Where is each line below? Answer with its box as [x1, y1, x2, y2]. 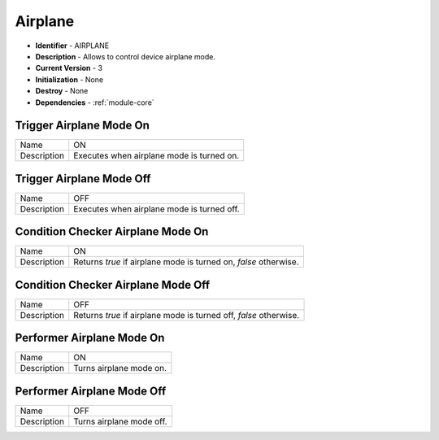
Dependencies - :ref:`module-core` [35, 98, 154, 107]
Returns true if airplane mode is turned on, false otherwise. [73, 256, 299, 268]
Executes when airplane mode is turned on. [73, 150, 240, 162]
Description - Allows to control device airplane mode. [35, 51, 215, 61]
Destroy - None [35, 86, 89, 96]
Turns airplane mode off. [73, 416, 167, 427]
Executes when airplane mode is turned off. [73, 203, 240, 215]
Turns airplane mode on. [73, 363, 167, 374]
